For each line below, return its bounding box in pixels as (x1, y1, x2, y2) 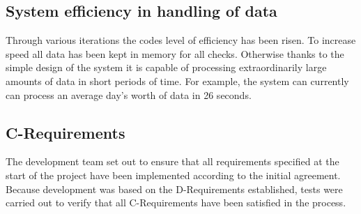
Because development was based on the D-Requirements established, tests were (6, 181, 343, 196)
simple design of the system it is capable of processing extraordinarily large (6, 60, 327, 75)
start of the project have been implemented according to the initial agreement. (6, 167, 341, 182)
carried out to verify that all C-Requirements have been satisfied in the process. (6, 195, 346, 210)
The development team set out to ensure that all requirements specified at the (6, 154, 339, 169)
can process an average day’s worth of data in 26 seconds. (6, 87, 252, 102)
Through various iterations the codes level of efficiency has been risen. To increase (6, 33, 356, 47)
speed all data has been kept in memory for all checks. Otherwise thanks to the (6, 46, 344, 61)
